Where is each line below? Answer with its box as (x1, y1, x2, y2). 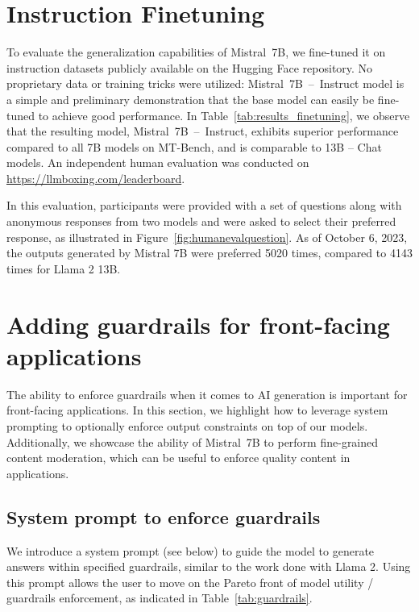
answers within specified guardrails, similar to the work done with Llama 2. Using (6, 558, 411, 575)
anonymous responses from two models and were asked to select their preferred (6, 213, 396, 230)
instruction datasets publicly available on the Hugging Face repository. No (6, 59, 373, 76)
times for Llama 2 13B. (6, 260, 121, 277)
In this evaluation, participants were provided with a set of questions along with (6, 197, 402, 214)
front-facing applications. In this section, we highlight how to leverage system (6, 402, 388, 418)
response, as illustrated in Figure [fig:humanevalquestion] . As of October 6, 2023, (6, 228, 408, 245)
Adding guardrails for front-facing (6, 307, 390, 340)
